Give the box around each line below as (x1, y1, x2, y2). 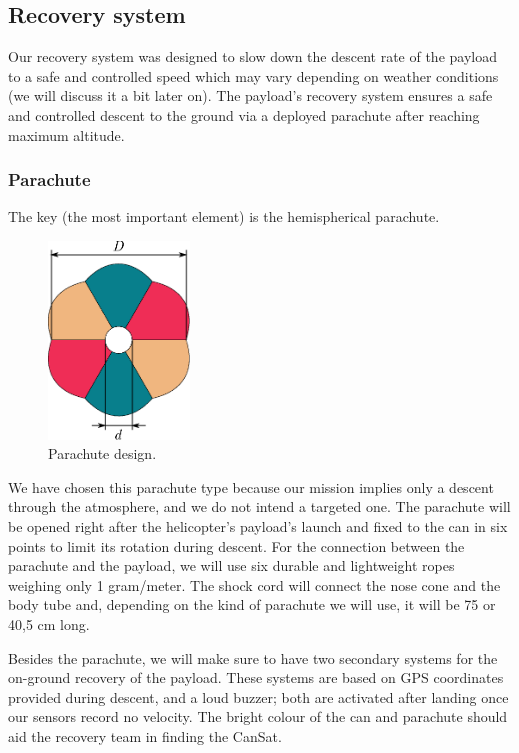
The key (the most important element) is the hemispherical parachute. (8, 206, 440, 227)
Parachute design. (48, 443, 157, 464)
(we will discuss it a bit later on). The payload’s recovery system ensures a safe (8, 85, 493, 106)
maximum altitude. (8, 124, 125, 145)
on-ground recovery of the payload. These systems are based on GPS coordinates (8, 667, 504, 688)
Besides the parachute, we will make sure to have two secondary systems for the (8, 647, 498, 668)
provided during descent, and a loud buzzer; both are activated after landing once (8, 686, 509, 707)
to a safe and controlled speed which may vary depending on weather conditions (8, 65, 499, 86)
